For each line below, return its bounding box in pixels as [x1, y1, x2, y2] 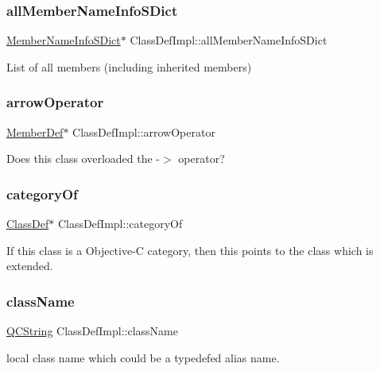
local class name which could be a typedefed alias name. [6, 349, 280, 365]
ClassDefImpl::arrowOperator [72, 123, 215, 140]
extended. [6, 257, 53, 274]
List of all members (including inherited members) [6, 58, 252, 75]
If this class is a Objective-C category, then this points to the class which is [6, 242, 374, 258]
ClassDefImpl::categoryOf [57, 215, 183, 232]
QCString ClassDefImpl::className [6, 323, 178, 339]
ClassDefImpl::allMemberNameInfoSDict [130, 32, 328, 48]
